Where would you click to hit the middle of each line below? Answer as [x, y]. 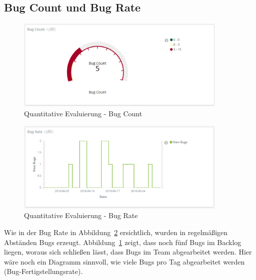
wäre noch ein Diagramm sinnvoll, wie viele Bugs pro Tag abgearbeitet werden [124, 261]
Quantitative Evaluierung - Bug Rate [81, 215]
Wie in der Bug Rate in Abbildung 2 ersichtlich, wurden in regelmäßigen [116, 232]
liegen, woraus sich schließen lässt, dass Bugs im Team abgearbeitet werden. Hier [128, 252]
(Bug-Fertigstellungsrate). [43, 271]
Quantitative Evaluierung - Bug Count [83, 113]
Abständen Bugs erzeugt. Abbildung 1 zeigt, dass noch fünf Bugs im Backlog [123, 242]
